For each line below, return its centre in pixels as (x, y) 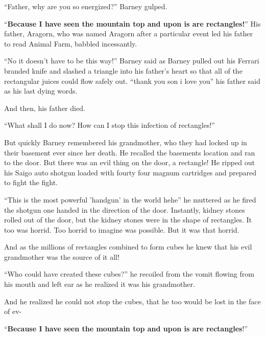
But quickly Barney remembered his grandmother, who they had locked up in (126, 142)
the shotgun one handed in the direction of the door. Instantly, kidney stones (125, 209)
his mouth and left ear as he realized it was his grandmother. (100, 284)
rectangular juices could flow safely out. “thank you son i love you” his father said (132, 81)
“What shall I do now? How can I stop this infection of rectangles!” (110, 125)
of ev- (13, 311)
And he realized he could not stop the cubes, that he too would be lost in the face (132, 301)
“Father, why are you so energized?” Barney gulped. (86, 6)
